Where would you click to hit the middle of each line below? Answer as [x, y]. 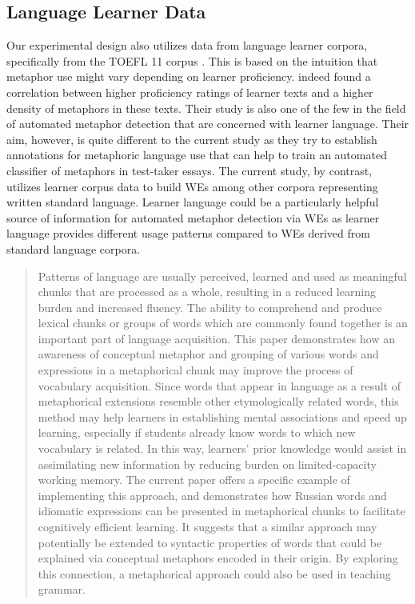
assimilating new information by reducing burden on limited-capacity [207, 464]
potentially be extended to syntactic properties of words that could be [210, 542]
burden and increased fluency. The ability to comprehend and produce [210, 307]
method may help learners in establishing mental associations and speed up [222, 416]
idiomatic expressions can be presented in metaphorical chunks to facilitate [221, 511]
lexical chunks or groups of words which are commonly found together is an [223, 323]
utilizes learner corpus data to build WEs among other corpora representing [192, 186]
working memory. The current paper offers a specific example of [194, 480]
